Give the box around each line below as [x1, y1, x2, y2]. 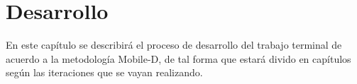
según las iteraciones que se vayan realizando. [6, 65, 203, 80]
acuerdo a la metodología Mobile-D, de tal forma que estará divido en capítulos [6, 51, 351, 66]
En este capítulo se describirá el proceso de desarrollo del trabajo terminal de [6, 37, 342, 52]
